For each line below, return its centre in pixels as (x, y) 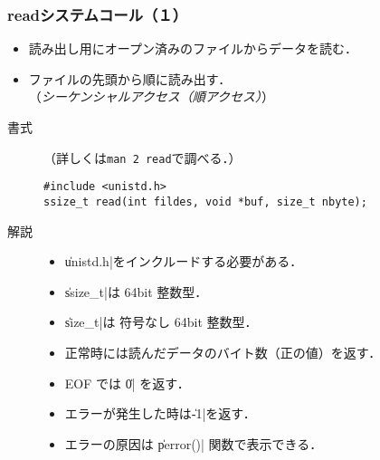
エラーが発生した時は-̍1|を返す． (160, 413)
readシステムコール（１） (98, 14)
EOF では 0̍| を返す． (127, 383)
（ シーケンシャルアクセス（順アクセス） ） (151, 96)
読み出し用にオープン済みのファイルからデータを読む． (193, 48)
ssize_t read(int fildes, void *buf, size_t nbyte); (205, 201)
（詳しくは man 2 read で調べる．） (142, 157)
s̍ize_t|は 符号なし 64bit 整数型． (161, 322)
